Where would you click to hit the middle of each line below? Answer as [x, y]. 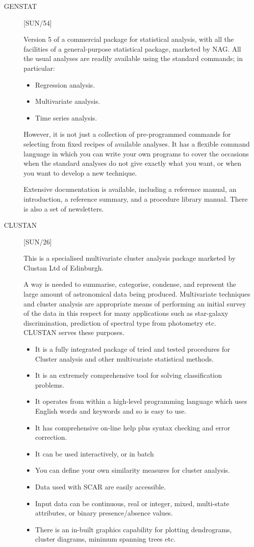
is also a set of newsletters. [64, 208]
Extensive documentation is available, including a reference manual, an [130, 189]
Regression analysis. [65, 84]
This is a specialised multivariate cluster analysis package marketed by [130, 258]
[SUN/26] [38, 241]
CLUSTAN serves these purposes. [74, 332]
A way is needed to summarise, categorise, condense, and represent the [130, 284]
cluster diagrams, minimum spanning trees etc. [105, 539]
